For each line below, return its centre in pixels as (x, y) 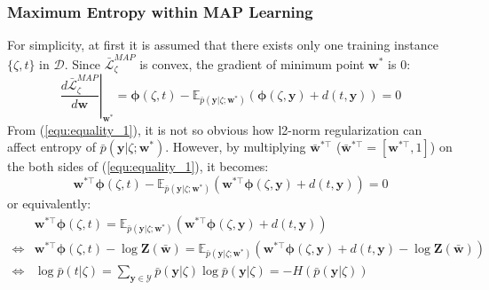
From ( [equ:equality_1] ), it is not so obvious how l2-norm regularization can (215, 129)
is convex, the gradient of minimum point (252, 63)
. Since (83, 63)
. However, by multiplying (236, 147)
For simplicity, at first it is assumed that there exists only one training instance (223, 45)
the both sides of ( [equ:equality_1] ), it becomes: (138, 166)
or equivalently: (49, 204)
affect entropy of (51, 147)
